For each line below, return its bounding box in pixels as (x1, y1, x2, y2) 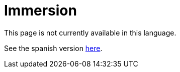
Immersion (4, 2, 77, 19)
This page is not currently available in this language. (4, 28, 176, 37)
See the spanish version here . (4, 43, 103, 52)
